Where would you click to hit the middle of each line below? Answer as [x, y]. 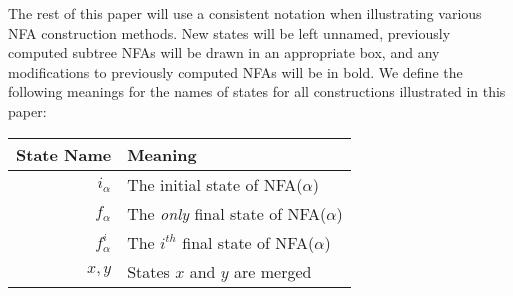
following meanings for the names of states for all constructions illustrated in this [257, 91]
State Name [64, 154]
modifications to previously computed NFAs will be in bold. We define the [235, 71]
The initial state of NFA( [215, 184]
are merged [273, 271]
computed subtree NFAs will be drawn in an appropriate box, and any [224, 52]
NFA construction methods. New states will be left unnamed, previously [229, 32]
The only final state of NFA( [227, 213]
